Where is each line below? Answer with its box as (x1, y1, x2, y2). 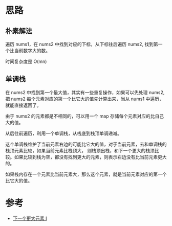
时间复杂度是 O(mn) (5, 58, 47, 64)
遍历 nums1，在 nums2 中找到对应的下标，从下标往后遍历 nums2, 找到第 (5, 41, 159, 47)
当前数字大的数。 (14, 48, 50, 54)
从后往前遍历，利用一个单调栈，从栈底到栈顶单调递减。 (5, 130, 122, 136)
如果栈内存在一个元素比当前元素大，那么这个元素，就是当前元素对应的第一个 (5, 171, 167, 177)
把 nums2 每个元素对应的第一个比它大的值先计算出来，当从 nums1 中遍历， (5, 96, 164, 102)
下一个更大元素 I (12, 215, 47, 221)
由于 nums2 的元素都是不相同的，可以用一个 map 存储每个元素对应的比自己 (5, 113, 164, 119)
